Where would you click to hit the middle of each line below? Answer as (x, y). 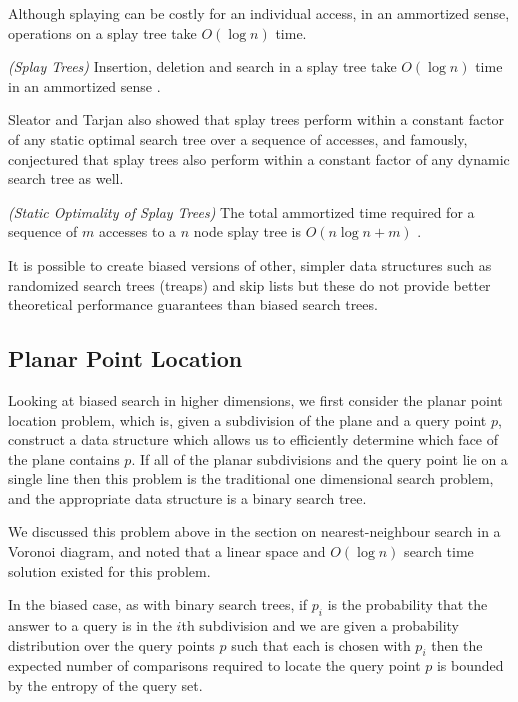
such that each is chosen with (321, 644)
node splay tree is (247, 231)
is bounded (470, 665)
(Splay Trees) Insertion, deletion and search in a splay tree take (202, 66)
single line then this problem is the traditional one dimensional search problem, (251, 478)
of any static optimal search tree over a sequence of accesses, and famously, (238, 138)
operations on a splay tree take (102, 32)
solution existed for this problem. (109, 570)
